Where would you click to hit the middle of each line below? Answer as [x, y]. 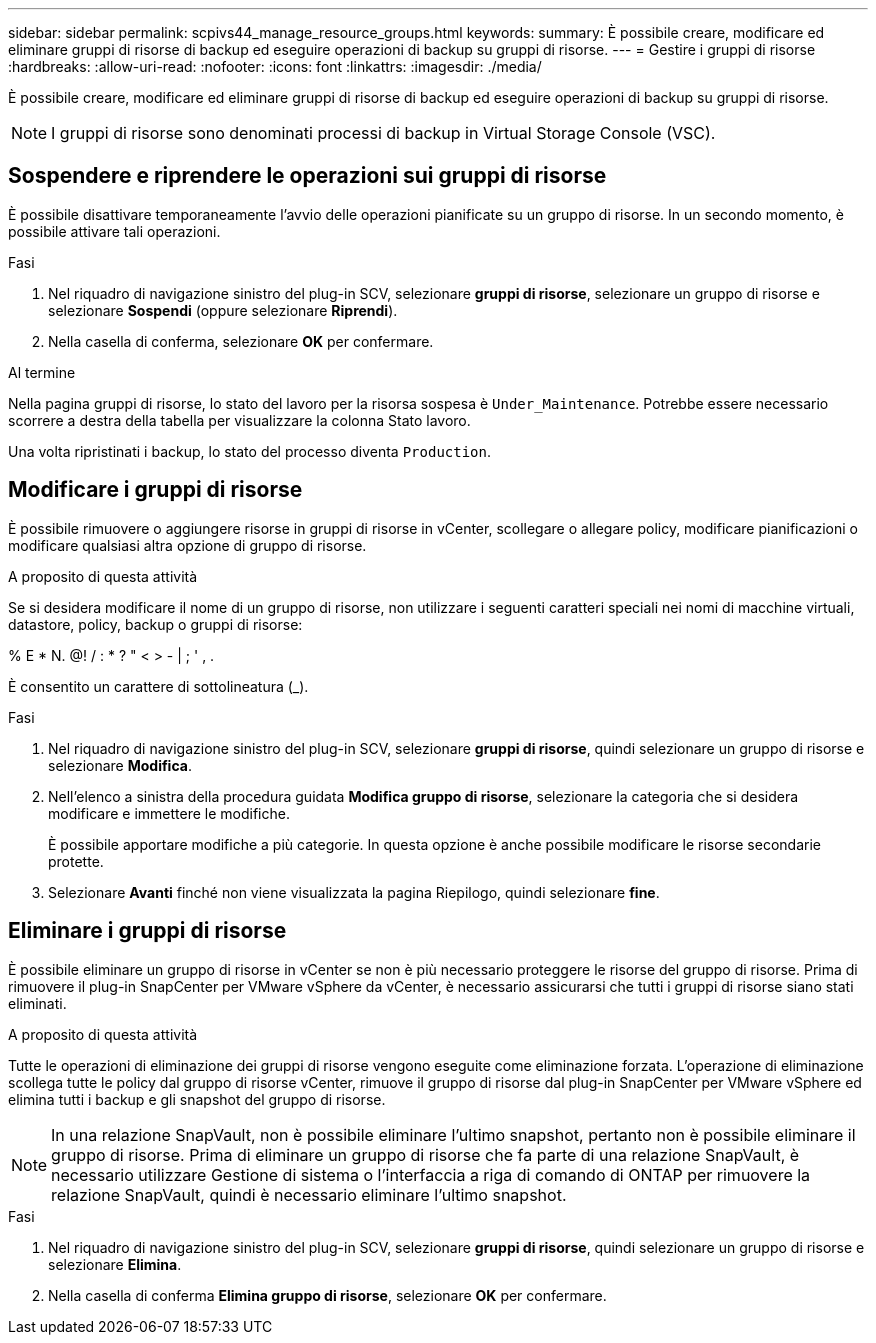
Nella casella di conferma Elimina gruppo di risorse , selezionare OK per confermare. [327, 1295]
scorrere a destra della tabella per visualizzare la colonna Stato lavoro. [239, 420]
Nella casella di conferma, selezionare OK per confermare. [241, 341]
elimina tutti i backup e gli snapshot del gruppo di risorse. [197, 1099]
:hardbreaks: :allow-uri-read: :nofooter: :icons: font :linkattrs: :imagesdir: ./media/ [275, 66]
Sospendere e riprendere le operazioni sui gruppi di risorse [307, 176]
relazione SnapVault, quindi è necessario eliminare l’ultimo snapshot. [309, 1194]
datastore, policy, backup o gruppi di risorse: [155, 624]
